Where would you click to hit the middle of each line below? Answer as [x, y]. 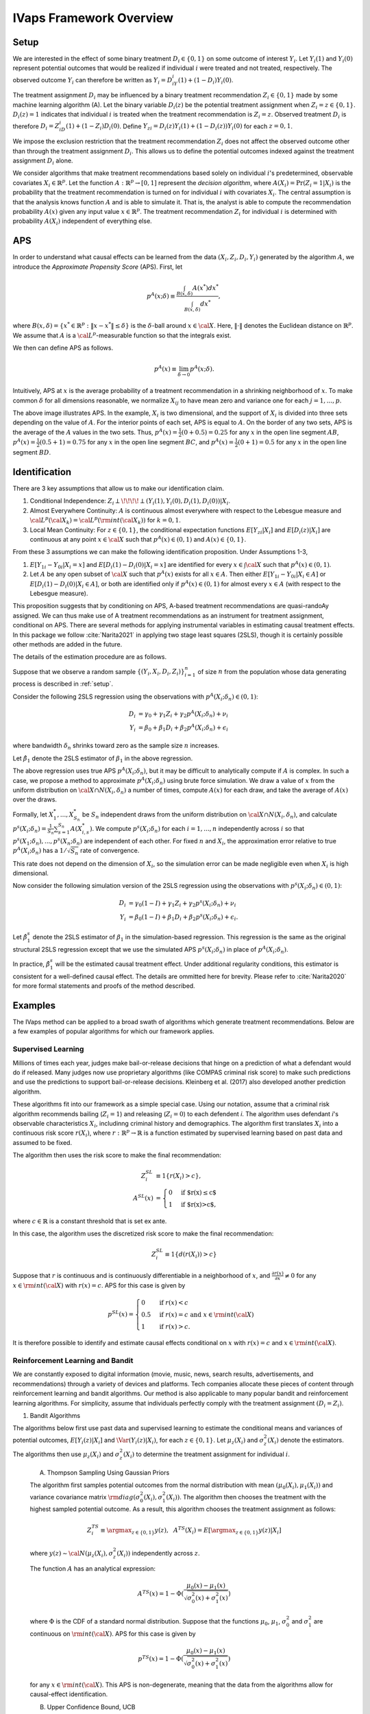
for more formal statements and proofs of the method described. [104, 986]
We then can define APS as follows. [63, 348]
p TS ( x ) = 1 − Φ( [161, 1658]
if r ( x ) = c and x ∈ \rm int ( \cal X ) [207, 1314]
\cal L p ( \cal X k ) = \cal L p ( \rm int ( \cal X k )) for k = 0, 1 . [106, 520]
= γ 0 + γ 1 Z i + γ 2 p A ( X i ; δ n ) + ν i [183, 714]
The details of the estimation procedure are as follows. [90, 657]
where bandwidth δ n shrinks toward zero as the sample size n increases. [116, 746]
